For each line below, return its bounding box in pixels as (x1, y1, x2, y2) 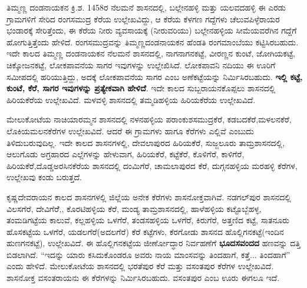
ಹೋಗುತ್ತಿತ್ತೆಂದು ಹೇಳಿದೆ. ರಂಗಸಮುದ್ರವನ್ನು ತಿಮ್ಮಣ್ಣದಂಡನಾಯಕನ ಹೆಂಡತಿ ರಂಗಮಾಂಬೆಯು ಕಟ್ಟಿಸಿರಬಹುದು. (6, 35, 299, 48)
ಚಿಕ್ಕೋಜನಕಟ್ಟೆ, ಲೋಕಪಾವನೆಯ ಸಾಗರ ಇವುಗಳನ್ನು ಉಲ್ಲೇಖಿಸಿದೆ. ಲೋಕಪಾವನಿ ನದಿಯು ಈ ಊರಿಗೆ (6, 58, 276, 71)
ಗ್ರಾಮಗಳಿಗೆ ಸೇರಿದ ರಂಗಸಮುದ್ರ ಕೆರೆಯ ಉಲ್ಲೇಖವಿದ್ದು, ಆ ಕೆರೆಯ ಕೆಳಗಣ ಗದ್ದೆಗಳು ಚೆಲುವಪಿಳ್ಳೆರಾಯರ (6, 12, 280, 25)
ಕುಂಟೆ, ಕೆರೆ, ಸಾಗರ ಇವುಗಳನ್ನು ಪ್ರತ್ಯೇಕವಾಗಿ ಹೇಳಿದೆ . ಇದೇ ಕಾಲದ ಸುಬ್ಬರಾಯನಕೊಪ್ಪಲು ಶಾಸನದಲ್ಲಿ (6, 82, 276, 94)
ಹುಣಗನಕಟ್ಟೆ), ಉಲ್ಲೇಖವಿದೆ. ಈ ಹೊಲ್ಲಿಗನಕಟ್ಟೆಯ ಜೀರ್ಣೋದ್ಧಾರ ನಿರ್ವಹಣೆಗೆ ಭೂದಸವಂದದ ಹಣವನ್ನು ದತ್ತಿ (6, 237, 301, 249)
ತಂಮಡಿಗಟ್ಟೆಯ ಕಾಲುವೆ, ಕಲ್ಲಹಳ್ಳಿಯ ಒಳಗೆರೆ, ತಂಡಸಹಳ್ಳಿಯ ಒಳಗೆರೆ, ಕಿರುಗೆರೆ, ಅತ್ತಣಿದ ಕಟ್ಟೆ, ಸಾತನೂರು (6, 214, 290, 226)
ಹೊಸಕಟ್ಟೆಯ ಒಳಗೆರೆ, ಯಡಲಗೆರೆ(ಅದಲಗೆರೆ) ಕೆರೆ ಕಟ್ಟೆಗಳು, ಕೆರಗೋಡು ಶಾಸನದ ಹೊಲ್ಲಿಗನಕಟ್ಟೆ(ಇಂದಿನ (6, 225, 284, 237)
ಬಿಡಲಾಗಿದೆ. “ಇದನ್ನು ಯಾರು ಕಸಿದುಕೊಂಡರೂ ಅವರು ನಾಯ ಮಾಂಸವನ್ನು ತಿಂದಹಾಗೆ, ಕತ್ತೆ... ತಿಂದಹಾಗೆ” (6, 248, 291, 260)
